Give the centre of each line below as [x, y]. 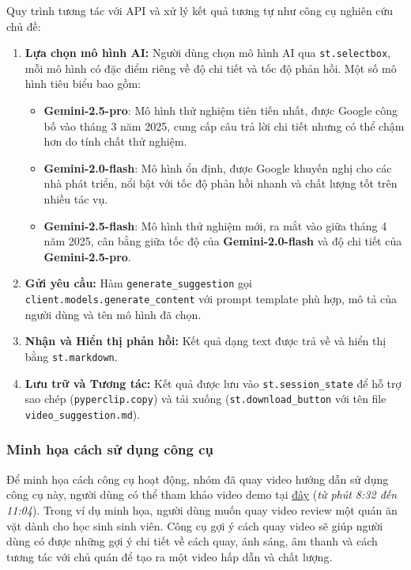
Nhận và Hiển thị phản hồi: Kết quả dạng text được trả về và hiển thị [205, 341]
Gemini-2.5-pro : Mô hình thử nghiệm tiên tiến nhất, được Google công [221, 110]
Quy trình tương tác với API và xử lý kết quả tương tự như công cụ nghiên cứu [200, 10]
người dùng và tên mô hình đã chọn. [113, 314]
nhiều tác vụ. [76, 199]
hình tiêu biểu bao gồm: [83, 84]
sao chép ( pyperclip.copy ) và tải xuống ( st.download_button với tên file [205, 399]
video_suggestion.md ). [83, 414]
